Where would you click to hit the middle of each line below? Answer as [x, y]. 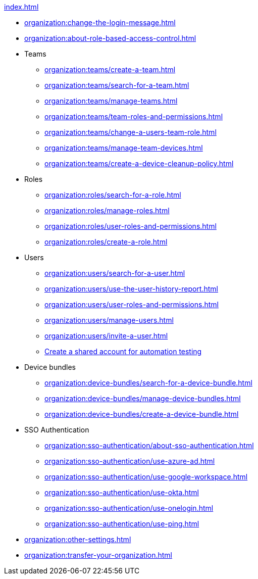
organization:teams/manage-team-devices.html [124, 148]
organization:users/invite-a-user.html [106, 336]
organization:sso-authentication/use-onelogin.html [129, 508]
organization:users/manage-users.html [109, 320]
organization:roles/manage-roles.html [107, 210]
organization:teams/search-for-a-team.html [117, 85]
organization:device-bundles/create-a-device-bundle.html [142, 414]
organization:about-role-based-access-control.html [110, 38]
